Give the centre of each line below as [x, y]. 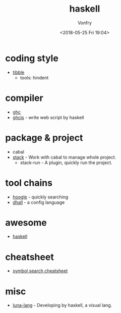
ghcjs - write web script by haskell [48, 117]
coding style [32, 58]
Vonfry [85, 23]
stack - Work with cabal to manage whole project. [64, 157]
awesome [26, 222]
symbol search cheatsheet [40, 271]
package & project [44, 138]
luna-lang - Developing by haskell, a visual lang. [62, 305]
